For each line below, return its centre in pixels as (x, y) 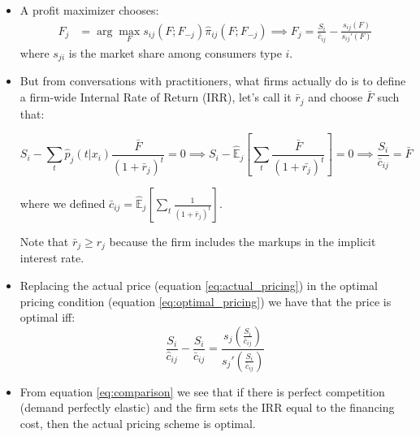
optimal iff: (48, 317)
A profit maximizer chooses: (89, 10)
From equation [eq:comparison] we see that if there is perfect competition (202, 391)
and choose (336, 97)
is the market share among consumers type (175, 53)
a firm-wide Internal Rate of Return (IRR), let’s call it (156, 97)
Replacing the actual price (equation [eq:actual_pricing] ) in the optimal (199, 286)
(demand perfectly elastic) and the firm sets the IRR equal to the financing (207, 407)
